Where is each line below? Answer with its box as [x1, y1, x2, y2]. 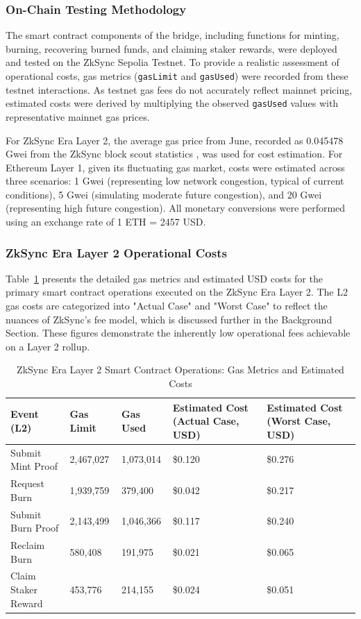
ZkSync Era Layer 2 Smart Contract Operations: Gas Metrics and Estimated [17, 362, 344, 377]
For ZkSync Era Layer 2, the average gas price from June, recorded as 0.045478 [6, 133, 344, 147]
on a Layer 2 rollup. [6, 339, 90, 353]
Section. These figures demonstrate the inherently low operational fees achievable [6, 325, 351, 340]
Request [10, 476, 44, 491]
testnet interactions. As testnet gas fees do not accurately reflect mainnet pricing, [6, 82, 353, 96]
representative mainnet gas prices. [6, 109, 150, 124]
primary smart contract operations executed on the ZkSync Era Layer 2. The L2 [6, 285, 348, 299]
